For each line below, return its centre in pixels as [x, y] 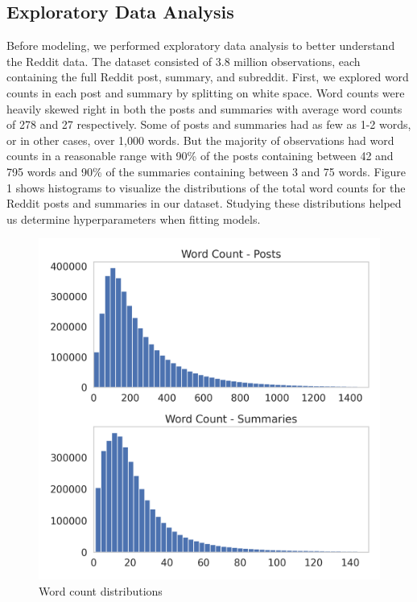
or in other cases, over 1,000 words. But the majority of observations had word [200, 140]
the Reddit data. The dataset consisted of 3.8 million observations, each [184, 61]
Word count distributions [101, 590]
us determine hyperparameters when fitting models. [134, 219]
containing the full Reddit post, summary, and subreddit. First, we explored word [208, 77]
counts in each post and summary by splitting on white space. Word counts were [206, 92]
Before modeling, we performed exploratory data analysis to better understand [201, 45]
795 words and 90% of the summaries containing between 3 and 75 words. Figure [206, 171]
